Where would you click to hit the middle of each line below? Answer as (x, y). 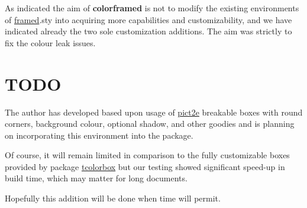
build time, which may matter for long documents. (96, 178)
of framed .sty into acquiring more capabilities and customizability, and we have (148, 19)
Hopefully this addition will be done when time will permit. (113, 198)
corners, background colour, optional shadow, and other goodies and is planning (150, 124)
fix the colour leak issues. (50, 42)
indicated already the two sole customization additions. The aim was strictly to (148, 31)
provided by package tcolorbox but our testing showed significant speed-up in (145, 166)
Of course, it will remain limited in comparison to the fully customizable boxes (147, 155)
